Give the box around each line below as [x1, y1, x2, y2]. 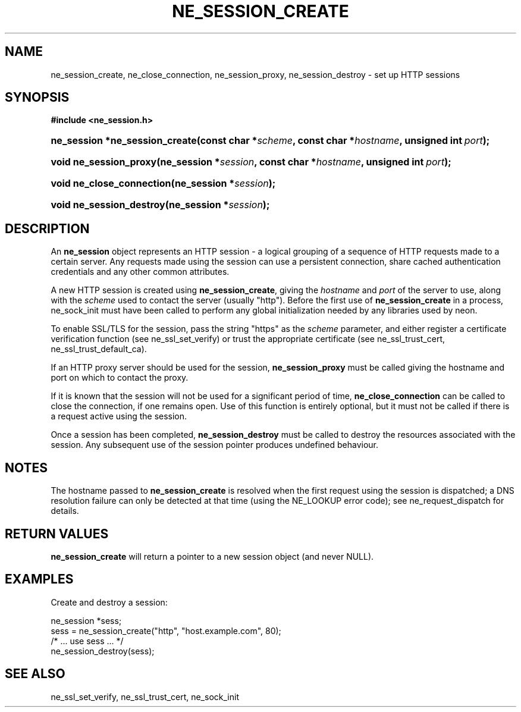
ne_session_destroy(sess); [51, 645, 155, 656]
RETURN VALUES [5, 526, 109, 541]
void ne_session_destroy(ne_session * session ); [51, 199, 270, 211]
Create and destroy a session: [51, 597, 168, 607]
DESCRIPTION [5, 221, 90, 236]
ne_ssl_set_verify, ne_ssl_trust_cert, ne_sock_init [51, 691, 239, 702]
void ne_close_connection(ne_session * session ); [51, 177, 276, 190]
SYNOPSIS [5, 90, 70, 105]
